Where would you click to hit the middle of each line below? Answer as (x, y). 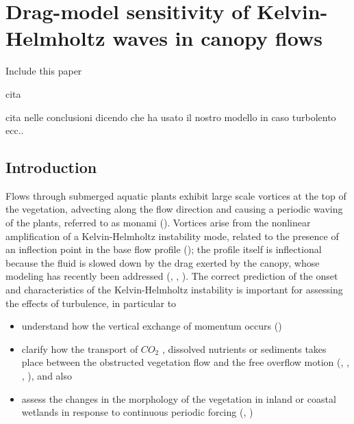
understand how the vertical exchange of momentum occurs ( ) (152, 326)
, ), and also (47, 376)
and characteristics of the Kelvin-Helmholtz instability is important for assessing (174, 290)
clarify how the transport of (80, 348)
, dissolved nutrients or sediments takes (244, 348)
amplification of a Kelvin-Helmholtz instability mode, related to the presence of (172, 236)
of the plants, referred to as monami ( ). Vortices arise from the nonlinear (158, 223)
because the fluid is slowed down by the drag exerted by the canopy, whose (163, 262)
